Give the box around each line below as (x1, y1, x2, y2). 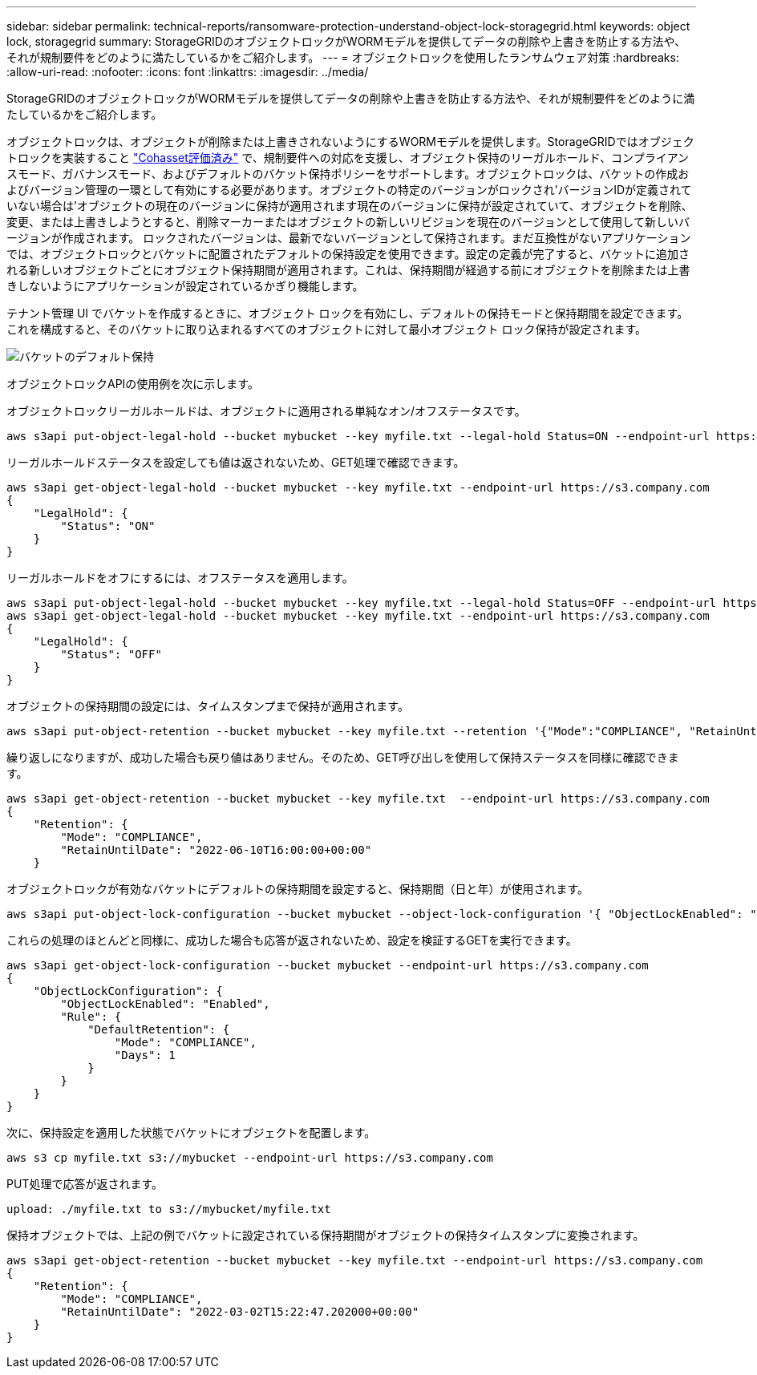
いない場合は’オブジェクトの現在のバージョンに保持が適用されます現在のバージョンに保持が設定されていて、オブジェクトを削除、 (6, 199, 693, 212)
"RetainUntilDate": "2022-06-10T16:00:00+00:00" (60, 843, 372, 856)
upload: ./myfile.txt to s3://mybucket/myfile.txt (6, 1203, 331, 1215)
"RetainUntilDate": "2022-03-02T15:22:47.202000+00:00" (60, 1305, 419, 1318)
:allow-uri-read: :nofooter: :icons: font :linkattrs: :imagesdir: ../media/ (6, 65, 369, 79)
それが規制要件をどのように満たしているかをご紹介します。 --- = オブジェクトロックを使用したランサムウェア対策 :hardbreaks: (6, 51, 679, 64)
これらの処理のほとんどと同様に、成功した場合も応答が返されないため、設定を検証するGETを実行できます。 (6, 933, 577, 947)
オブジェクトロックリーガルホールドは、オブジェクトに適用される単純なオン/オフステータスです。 (6, 404, 526, 418)
